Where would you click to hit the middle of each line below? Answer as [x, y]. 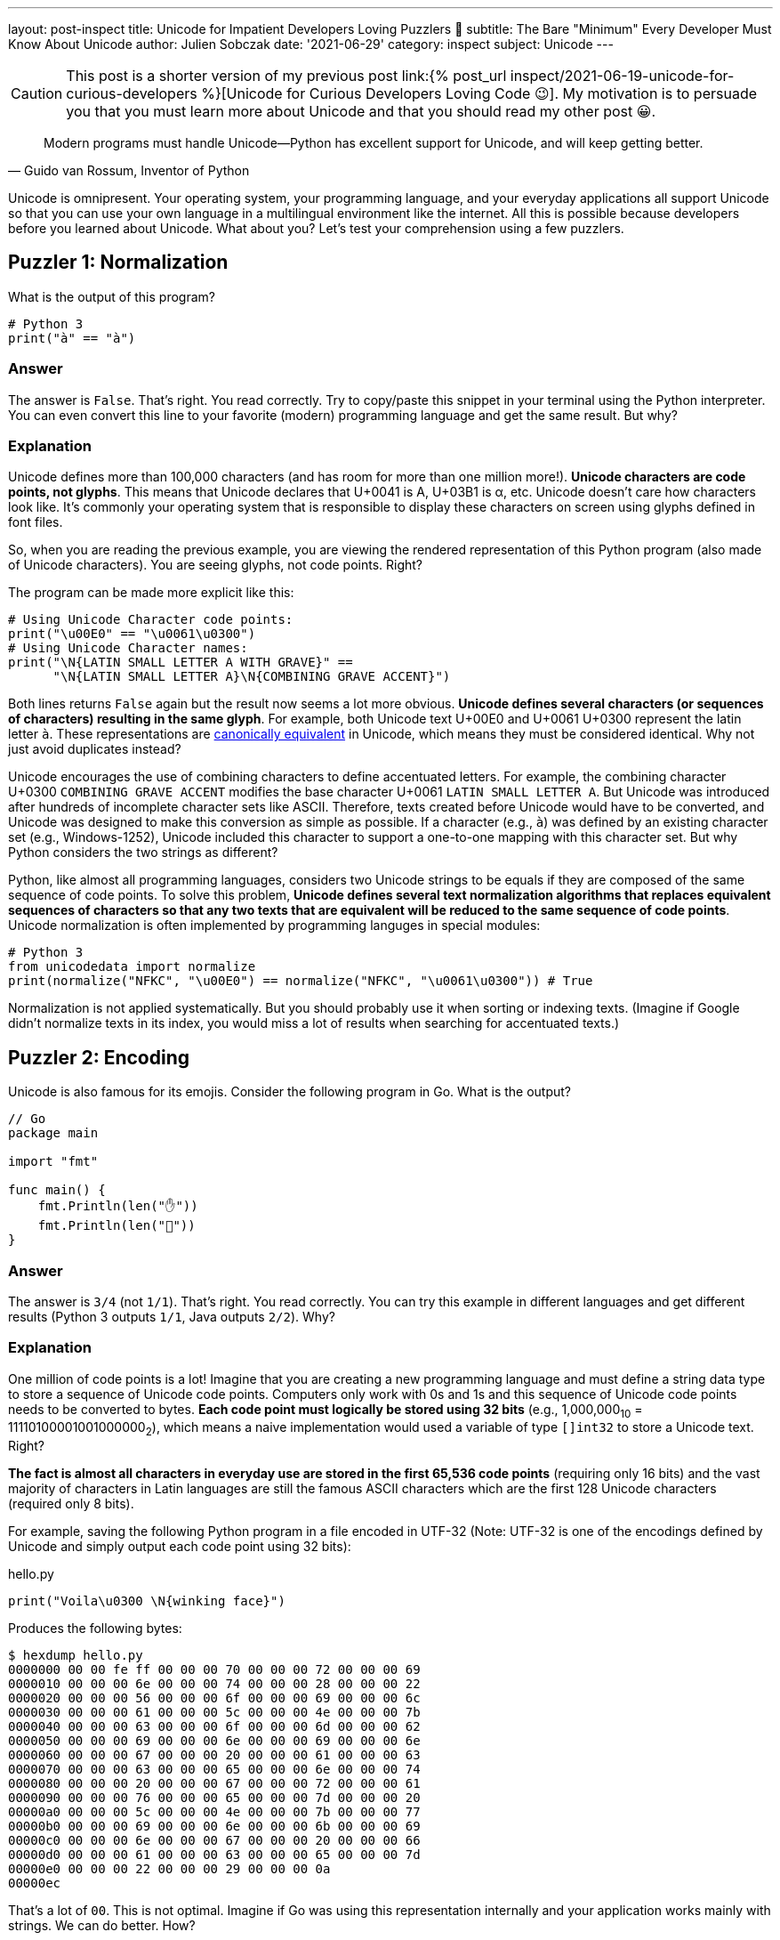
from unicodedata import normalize [132, 967]
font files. [36, 522]
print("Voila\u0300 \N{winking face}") [147, 1601]
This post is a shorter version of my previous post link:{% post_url [286, 76]
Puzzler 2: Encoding [99, 1057]
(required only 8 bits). [71, 1504]
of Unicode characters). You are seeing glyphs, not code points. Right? [216, 565]
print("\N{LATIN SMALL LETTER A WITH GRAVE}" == [181, 663]
